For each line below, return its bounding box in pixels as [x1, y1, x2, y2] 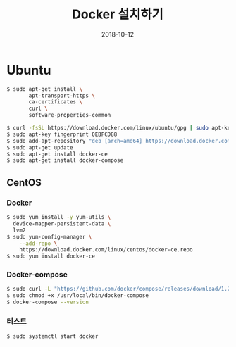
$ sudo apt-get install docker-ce [6, 151, 108, 158]
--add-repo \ [19, 240, 58, 247]
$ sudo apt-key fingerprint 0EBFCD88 [6, 131, 118, 138]
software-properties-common [28, 112, 111, 119]
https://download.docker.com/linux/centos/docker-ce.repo [19, 246, 193, 253]
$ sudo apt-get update [6, 144, 73, 151]
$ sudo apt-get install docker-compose [6, 157, 124, 164]
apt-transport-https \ [28, 92, 96, 99]
